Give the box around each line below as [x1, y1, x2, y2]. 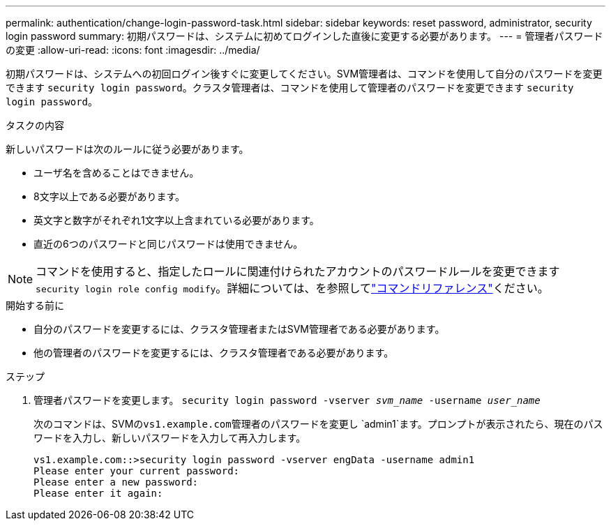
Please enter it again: [33, 488, 163, 499]
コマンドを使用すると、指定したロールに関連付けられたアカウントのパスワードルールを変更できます [36, 264, 560, 278]
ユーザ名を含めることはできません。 [33, 167, 199, 179]
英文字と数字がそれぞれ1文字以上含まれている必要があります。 [33, 214, 319, 226]
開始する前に [6, 299, 64, 311]
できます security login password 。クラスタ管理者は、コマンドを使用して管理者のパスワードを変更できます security [6, 82, 574, 93]
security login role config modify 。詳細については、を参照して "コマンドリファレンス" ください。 [36, 281, 549, 295]
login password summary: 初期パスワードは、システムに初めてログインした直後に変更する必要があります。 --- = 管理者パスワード [6, 30, 603, 42]
